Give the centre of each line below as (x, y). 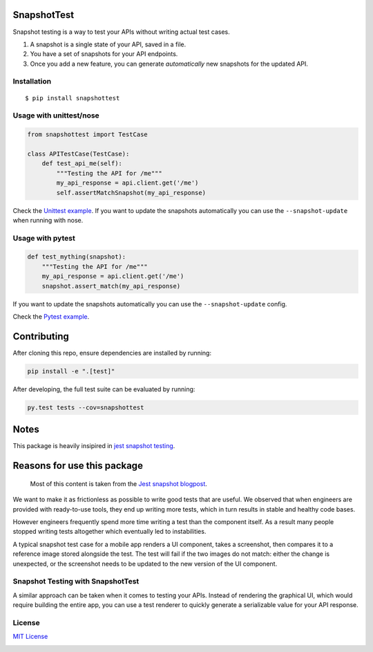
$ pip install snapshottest (73, 98)
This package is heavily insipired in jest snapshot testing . (94, 446)
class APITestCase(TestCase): (78, 153)
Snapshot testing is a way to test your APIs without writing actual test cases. (122, 32)
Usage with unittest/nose (56, 115)
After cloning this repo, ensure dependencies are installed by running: (112, 353)
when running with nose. (48, 220)
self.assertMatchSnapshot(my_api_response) (131, 193)
